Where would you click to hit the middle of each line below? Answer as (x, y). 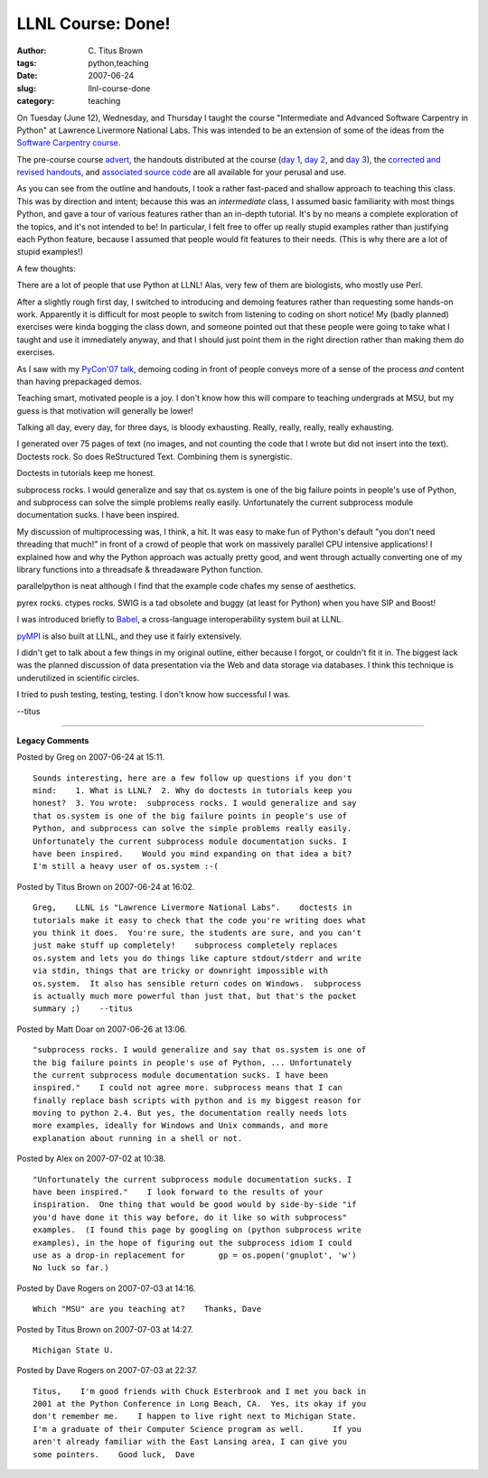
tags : (27, 62)
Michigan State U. (74, 1350)
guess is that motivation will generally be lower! (105, 410)
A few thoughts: (46, 268)
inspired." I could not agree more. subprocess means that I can (188, 1088)
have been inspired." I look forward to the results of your (178, 1192)
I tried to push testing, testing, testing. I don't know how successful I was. (154, 695)
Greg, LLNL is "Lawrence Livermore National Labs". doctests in (192, 907)
